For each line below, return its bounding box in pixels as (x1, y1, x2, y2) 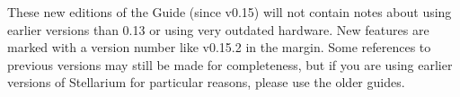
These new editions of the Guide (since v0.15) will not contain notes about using (7, 3, 452, 21)
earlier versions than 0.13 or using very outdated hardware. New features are (7, 20, 429, 39)
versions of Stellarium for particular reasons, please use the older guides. (7, 73, 405, 92)
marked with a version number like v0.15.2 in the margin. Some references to (7, 38, 431, 57)
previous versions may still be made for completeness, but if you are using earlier (7, 55, 453, 74)
